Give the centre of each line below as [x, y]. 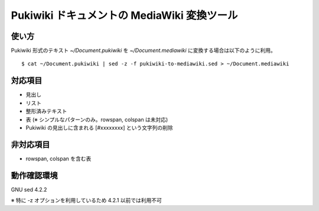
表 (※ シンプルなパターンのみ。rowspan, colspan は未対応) [97, 119]
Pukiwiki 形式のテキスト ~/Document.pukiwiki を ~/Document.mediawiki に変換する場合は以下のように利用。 [143, 51]
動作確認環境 [34, 175]
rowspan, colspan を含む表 [58, 159]
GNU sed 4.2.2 [29, 189]
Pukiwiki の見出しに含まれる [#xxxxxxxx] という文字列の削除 [100, 127]
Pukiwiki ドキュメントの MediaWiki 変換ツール [124, 15]
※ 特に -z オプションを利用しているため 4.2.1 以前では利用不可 [87, 200]
